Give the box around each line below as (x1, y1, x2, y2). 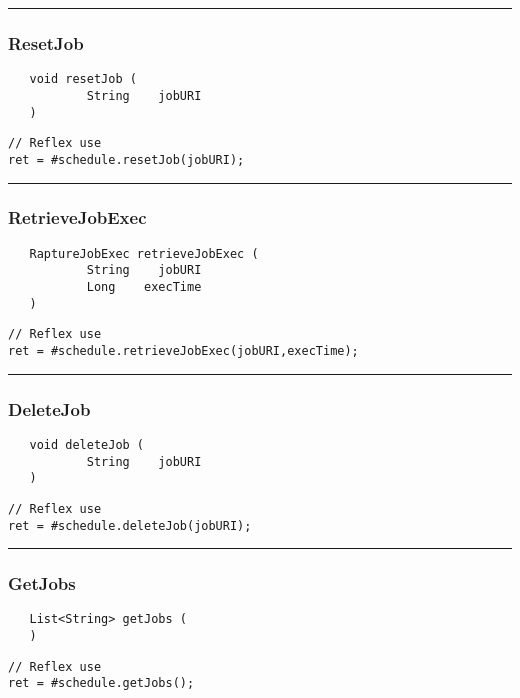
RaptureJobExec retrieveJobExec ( (29, 246, 259, 261)
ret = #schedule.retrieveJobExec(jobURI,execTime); (8, 344, 359, 358)
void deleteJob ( (29, 437, 145, 452)
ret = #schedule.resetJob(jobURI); (8, 152, 245, 167)
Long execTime (86, 280, 202, 295)
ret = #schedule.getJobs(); (8, 676, 195, 691)
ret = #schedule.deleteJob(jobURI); (8, 518, 252, 533)
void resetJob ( (29, 72, 137, 87)
